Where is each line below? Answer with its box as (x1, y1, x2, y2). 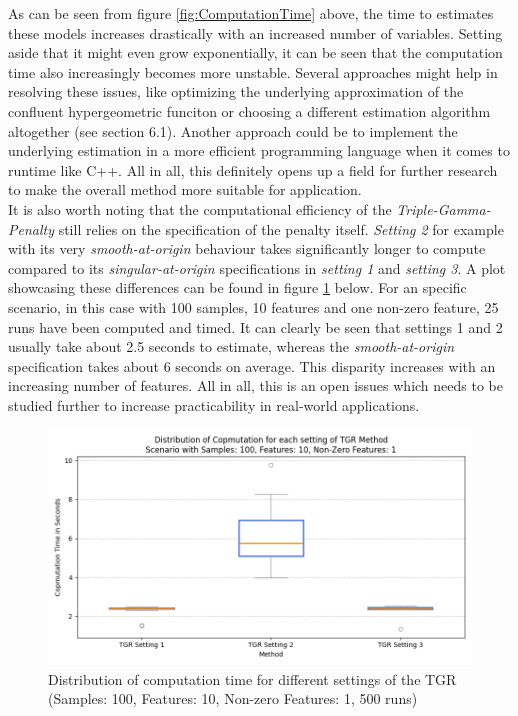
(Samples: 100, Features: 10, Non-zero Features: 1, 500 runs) (48, 688, 418, 709)
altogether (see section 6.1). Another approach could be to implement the (8, 120, 458, 141)
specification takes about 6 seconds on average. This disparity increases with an (8, 355, 496, 376)
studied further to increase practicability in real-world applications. (8, 394, 420, 415)
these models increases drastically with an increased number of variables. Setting (8, 22, 503, 43)
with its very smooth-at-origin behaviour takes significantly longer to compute (8, 238, 486, 259)
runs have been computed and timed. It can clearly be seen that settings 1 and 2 (8, 316, 503, 337)
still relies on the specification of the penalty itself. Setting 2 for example (58, 218, 504, 239)
